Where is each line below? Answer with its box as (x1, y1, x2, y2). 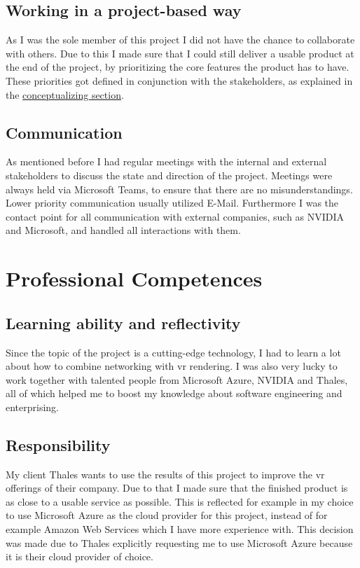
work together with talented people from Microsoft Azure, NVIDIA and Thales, (6, 372, 348, 387)
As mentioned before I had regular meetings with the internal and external (6, 154, 327, 169)
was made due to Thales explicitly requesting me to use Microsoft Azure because (6, 535, 353, 550)
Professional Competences (6, 264, 263, 293)
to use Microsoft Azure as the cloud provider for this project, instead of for (6, 508, 328, 522)
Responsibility (6, 434, 111, 455)
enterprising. (6, 399, 60, 414)
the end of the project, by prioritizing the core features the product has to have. (6, 60, 349, 74)
